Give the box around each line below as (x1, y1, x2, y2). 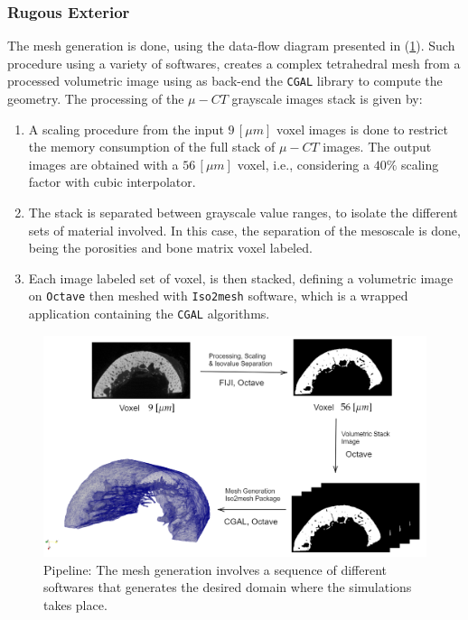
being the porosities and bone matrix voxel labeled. (28, 238, 313, 257)
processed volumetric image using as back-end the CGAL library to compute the (7, 71, 443, 90)
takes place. (43, 596, 108, 615)
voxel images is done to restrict (276, 119, 448, 138)
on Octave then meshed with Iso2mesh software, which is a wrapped (28, 286, 408, 305)
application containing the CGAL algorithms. (28, 304, 270, 323)
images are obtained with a (28, 154, 179, 173)
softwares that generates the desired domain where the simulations (43, 578, 412, 597)
